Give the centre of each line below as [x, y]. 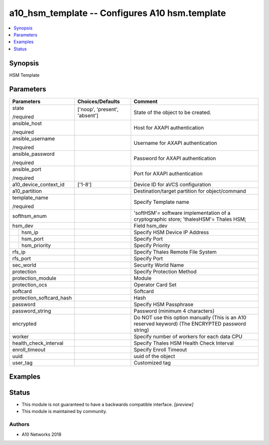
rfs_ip [19, 252]
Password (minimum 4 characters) [174, 311]
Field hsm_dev [151, 226]
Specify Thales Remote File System [175, 252]
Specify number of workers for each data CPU [188, 336]
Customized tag [152, 363]
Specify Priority [152, 245]
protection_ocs [30, 285]
